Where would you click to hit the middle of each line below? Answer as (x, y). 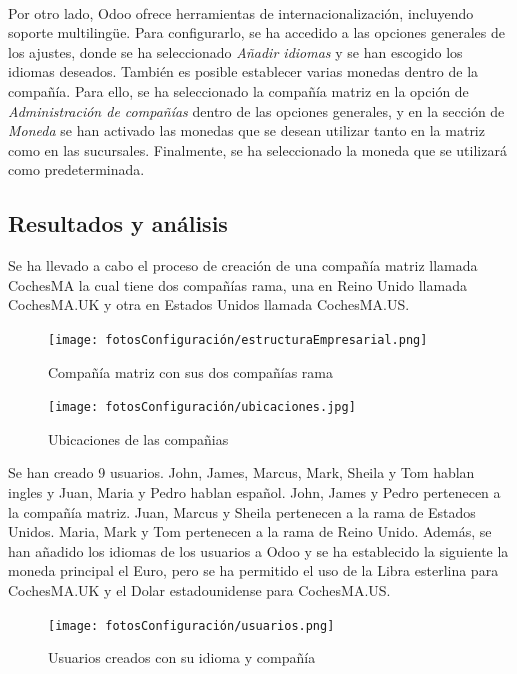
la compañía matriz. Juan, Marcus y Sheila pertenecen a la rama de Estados (242, 511)
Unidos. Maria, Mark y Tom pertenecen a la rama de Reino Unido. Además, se (250, 531)
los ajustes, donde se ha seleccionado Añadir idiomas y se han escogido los (235, 51)
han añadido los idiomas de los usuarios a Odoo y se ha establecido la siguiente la (258, 550)
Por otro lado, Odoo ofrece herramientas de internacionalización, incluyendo (241, 12)
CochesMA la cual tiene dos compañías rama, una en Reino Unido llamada (237, 284)
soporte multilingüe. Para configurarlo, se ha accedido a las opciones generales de (256, 32)
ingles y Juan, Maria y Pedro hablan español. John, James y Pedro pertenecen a (254, 492)
